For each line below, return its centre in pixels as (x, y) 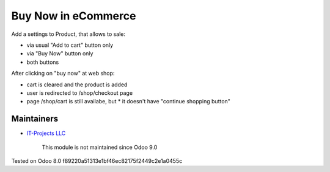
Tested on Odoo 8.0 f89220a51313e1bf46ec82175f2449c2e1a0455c (97, 160)
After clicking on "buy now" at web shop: (63, 74)
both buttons (43, 62)
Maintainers (35, 119)
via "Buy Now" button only (60, 53)
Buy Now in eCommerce (74, 16)
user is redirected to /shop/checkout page (80, 93)
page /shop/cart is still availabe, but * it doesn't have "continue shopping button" (128, 101)
